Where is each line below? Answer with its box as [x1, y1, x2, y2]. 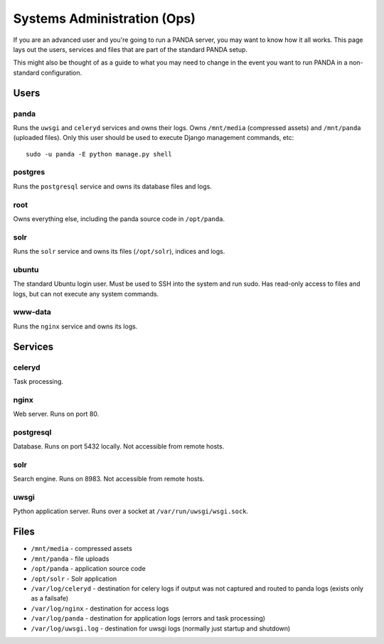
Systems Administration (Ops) [13, 11, 196, 26]
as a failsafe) [31, 594, 69, 603]
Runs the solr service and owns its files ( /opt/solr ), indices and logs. [13, 247, 225, 256]
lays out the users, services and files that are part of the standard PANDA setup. [13, 45, 248, 53]
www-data [13, 307, 51, 317]
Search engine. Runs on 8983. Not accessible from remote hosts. [13, 475, 205, 483]
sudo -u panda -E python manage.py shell [26, 150, 172, 158]
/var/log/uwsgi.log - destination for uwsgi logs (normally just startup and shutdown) [31, 624, 291, 633]
